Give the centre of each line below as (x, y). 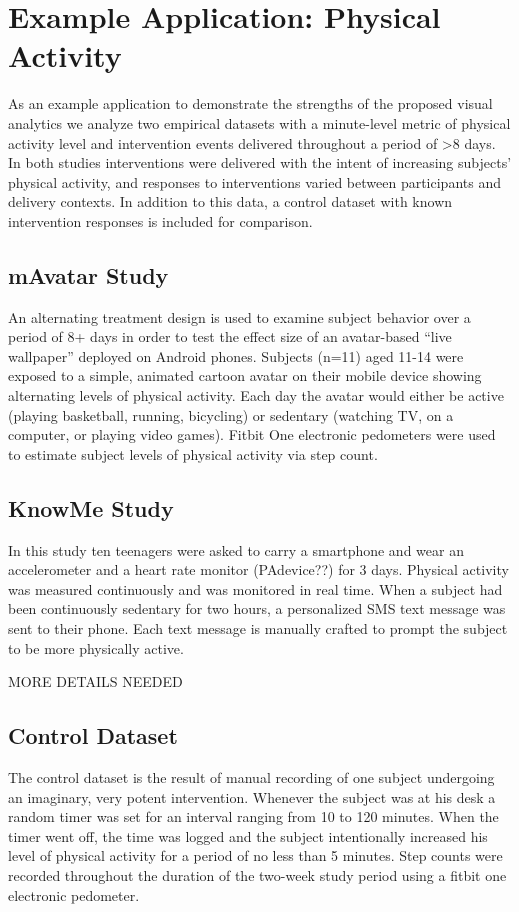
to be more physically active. (96, 647)
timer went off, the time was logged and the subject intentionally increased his (248, 835)
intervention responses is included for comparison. (160, 220)
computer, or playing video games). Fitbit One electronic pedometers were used (252, 434)
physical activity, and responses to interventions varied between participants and (254, 181)
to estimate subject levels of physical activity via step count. (193, 453)
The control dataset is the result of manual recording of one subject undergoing (251, 776)
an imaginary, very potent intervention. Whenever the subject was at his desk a (252, 796)
